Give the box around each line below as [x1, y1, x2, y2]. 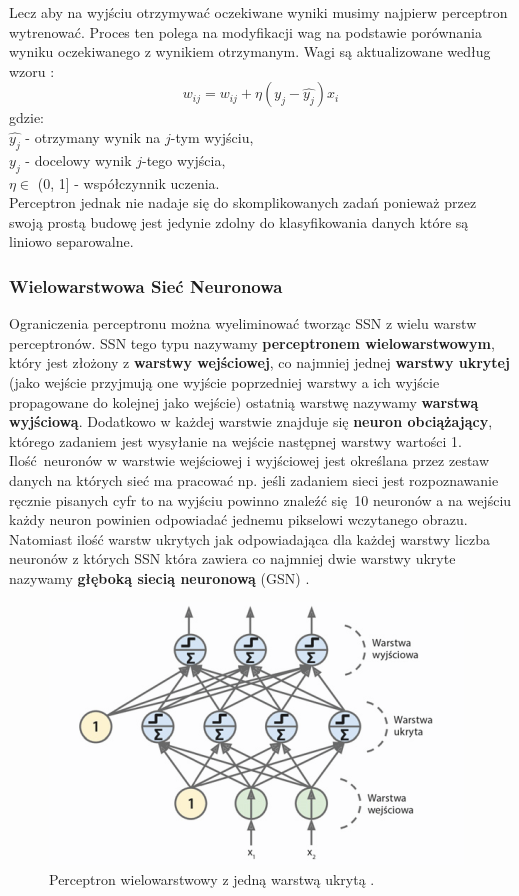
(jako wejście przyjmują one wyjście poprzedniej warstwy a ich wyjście [9, 371, 440, 392]
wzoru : [9, 60, 55, 81]
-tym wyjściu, [170, 126, 254, 147]
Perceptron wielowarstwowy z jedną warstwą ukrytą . [49, 869, 375, 890]
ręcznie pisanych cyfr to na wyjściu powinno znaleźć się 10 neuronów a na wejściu [9, 489, 512, 510]
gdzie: [9, 107, 44, 128]
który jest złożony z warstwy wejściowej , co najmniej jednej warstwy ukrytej [9, 352, 510, 373]
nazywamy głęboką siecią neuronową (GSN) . [9, 567, 310, 588]
